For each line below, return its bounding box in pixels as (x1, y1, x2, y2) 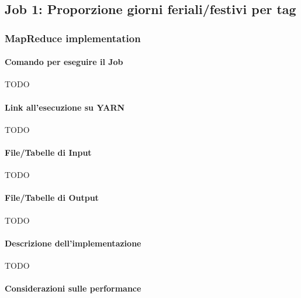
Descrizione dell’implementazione (5, 237, 141, 249)
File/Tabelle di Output (5, 191, 99, 204)
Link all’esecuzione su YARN (5, 101, 125, 113)
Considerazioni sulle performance (5, 282, 141, 294)
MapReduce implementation (5, 30, 141, 45)
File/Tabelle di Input (5, 146, 92, 158)
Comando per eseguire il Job (5, 56, 123, 68)
